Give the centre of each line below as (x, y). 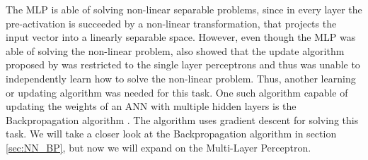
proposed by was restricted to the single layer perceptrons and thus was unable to (183, 64)
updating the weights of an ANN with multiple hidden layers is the (151, 106)
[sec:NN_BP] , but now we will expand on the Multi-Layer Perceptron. (159, 147)
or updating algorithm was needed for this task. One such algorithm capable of (177, 92)
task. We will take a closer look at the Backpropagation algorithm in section (171, 134)
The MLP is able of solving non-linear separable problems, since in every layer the (184, 9)
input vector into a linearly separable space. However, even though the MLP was (181, 37)
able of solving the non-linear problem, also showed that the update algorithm (175, 50)
